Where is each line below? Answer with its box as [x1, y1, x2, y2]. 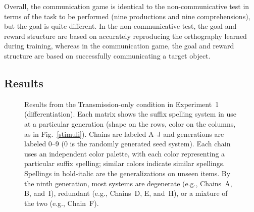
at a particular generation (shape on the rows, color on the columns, [24, 118, 236, 129]
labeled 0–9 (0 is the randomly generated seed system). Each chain [24, 138, 231, 149]
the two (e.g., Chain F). [24, 197, 99, 208]
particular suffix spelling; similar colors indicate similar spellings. [24, 158, 225, 169]
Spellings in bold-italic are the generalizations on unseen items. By [24, 168, 231, 178]
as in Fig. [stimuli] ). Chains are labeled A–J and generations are [24, 128, 224, 139]
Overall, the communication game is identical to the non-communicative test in [4, 1, 249, 11]
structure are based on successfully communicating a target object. [4, 50, 211, 61]
